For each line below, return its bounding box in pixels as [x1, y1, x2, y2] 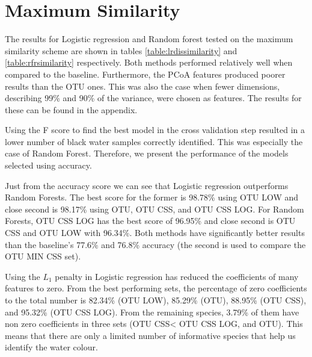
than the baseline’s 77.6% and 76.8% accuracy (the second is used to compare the [5, 238, 306, 250]
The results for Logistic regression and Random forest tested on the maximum [5, 33, 293, 45]
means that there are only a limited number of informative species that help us [5, 329, 296, 341]
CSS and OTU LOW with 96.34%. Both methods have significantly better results [5, 226, 305, 239]
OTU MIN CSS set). [5, 250, 81, 262]
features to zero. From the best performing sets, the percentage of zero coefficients [5, 282, 307, 294]
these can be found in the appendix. [5, 103, 138, 116]
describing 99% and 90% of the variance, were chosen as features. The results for [5, 92, 302, 104]
